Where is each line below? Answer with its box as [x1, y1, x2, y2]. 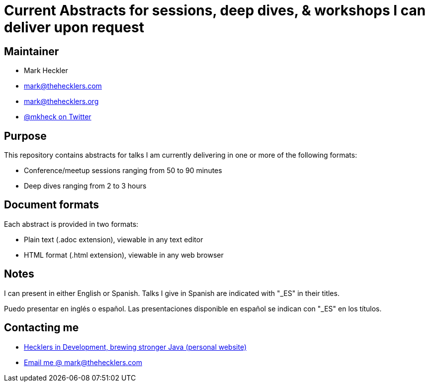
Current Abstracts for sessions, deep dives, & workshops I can [4, 2, 426, 19]
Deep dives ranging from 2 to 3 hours [24, 182, 147, 191]
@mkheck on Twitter [24, 112, 91, 121]
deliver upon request [4, 19, 144, 36]
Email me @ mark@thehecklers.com [24, 358, 142, 367]
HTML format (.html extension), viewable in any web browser [24, 250, 224, 259]
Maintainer [4, 45, 59, 58]
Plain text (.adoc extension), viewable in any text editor [24, 235, 203, 244]
